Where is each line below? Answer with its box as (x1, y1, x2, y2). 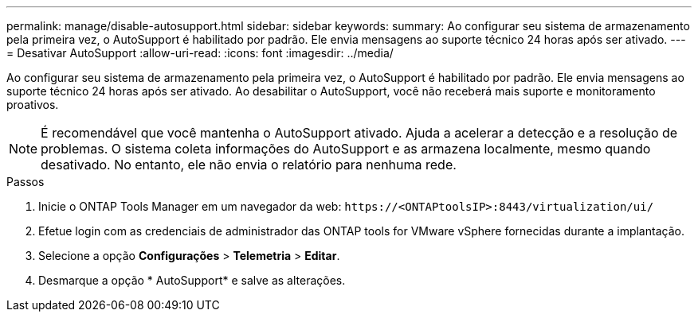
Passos (6, 175, 45, 188)
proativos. (6, 98, 59, 111)
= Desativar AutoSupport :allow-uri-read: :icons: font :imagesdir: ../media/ (6, 46, 394, 60)
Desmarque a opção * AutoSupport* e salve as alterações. (38, 273, 346, 287)
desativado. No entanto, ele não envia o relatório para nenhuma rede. (41, 157, 457, 173)
